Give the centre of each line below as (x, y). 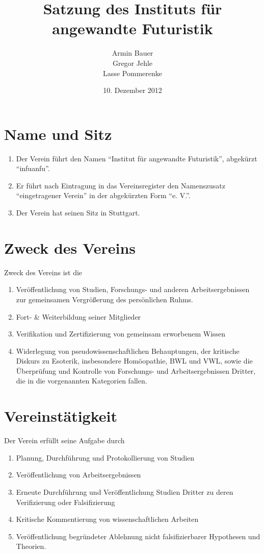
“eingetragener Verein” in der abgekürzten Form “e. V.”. (103, 195)
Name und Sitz (58, 134)
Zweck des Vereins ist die (43, 272)
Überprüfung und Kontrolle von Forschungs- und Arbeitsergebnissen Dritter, (136, 370)
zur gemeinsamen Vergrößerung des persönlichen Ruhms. (104, 299)
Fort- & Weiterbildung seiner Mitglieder (78, 316)
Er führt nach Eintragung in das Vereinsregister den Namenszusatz (121, 185)
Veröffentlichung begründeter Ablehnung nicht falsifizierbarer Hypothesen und (138, 536)
